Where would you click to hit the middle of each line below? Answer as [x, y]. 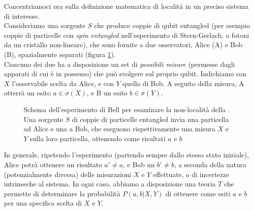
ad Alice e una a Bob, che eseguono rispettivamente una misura [120, 129]
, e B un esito [107, 93]
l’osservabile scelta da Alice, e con [63, 83]
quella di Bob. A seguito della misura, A [183, 83]
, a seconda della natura [210, 164]
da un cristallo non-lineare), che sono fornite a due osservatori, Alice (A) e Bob [123, 45]
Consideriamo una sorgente [45, 25]
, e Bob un [139, 164]
